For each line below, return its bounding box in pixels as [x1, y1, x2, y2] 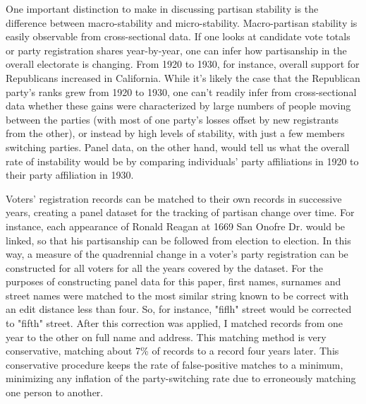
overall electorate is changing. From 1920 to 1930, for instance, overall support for [6, 57, 360, 71]
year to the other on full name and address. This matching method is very [6, 329, 327, 344]
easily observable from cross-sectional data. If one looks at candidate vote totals [6, 29, 350, 44]
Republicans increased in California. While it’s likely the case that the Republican [6, 70, 360, 85]
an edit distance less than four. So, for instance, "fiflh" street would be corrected [6, 302, 352, 316]
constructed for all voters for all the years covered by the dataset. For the [6, 260, 323, 275]
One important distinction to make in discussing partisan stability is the [6, 1, 319, 16]
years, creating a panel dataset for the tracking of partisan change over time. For [6, 205, 355, 220]
